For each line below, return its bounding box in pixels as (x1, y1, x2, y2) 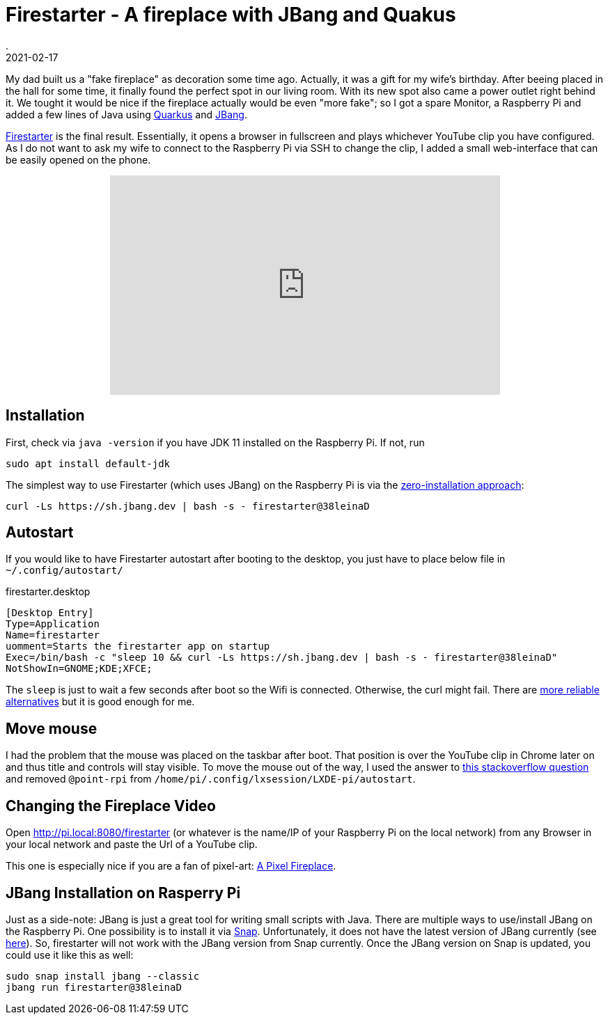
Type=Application (6, 618, 100, 630)
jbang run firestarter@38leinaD (6, 981, 182, 993)
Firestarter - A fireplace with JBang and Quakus (6, 3, 456, 26)
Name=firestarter (6, 629, 100, 641)
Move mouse (6, 719, 98, 737)
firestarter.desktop (6, 586, 91, 598)
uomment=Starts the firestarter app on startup (6, 641, 270, 652)
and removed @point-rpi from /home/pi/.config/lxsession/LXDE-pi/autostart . (6, 773, 416, 785)
